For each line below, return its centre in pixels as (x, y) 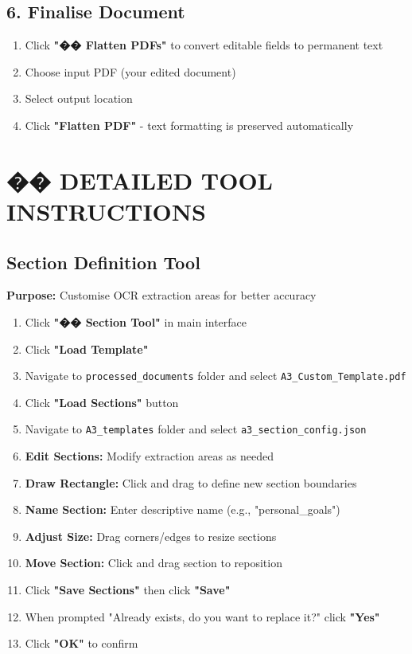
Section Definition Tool (103, 262)
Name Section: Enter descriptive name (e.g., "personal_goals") (183, 509)
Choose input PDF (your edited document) (130, 71)
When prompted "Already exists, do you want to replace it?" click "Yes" (202, 616)
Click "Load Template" (87, 349)
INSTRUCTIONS (106, 211)
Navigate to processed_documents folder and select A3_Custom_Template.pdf (216, 376)
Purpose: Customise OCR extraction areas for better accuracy (161, 295)
